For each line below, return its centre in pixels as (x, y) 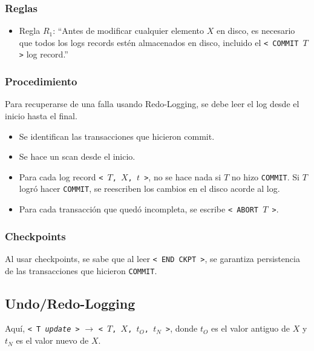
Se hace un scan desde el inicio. (77, 156)
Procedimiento (41, 81)
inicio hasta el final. (41, 115)
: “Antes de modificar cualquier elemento (129, 31)
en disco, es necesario (256, 31)
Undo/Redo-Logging (70, 303)
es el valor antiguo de (250, 328)
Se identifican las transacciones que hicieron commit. (117, 136)
